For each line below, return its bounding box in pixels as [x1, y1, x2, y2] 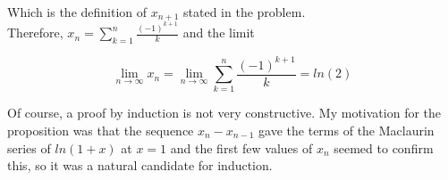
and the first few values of [170, 138, 313, 157]
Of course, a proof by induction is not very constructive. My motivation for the [7, 103, 442, 122]
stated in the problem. [183, 3, 306, 20]
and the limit [182, 23, 255, 42]
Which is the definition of [7, 3, 148, 20]
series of [7, 138, 51, 157]
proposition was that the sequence [7, 121, 194, 140]
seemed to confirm [334, 138, 434, 157]
